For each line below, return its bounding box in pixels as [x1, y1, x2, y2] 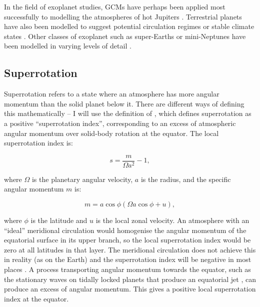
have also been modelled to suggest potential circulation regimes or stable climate [4, 21, 254, 31]
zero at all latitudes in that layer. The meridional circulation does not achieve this [4, 244, 256, 254]
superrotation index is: [4, 137, 73, 148]
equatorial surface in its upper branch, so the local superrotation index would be [4, 234, 251, 245]
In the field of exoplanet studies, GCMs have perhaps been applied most [4, 1, 225, 11]
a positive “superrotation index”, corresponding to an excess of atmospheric [4, 117, 236, 128]
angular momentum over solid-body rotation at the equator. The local [4, 127, 219, 138]
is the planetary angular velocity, [31, 173, 133, 184]
